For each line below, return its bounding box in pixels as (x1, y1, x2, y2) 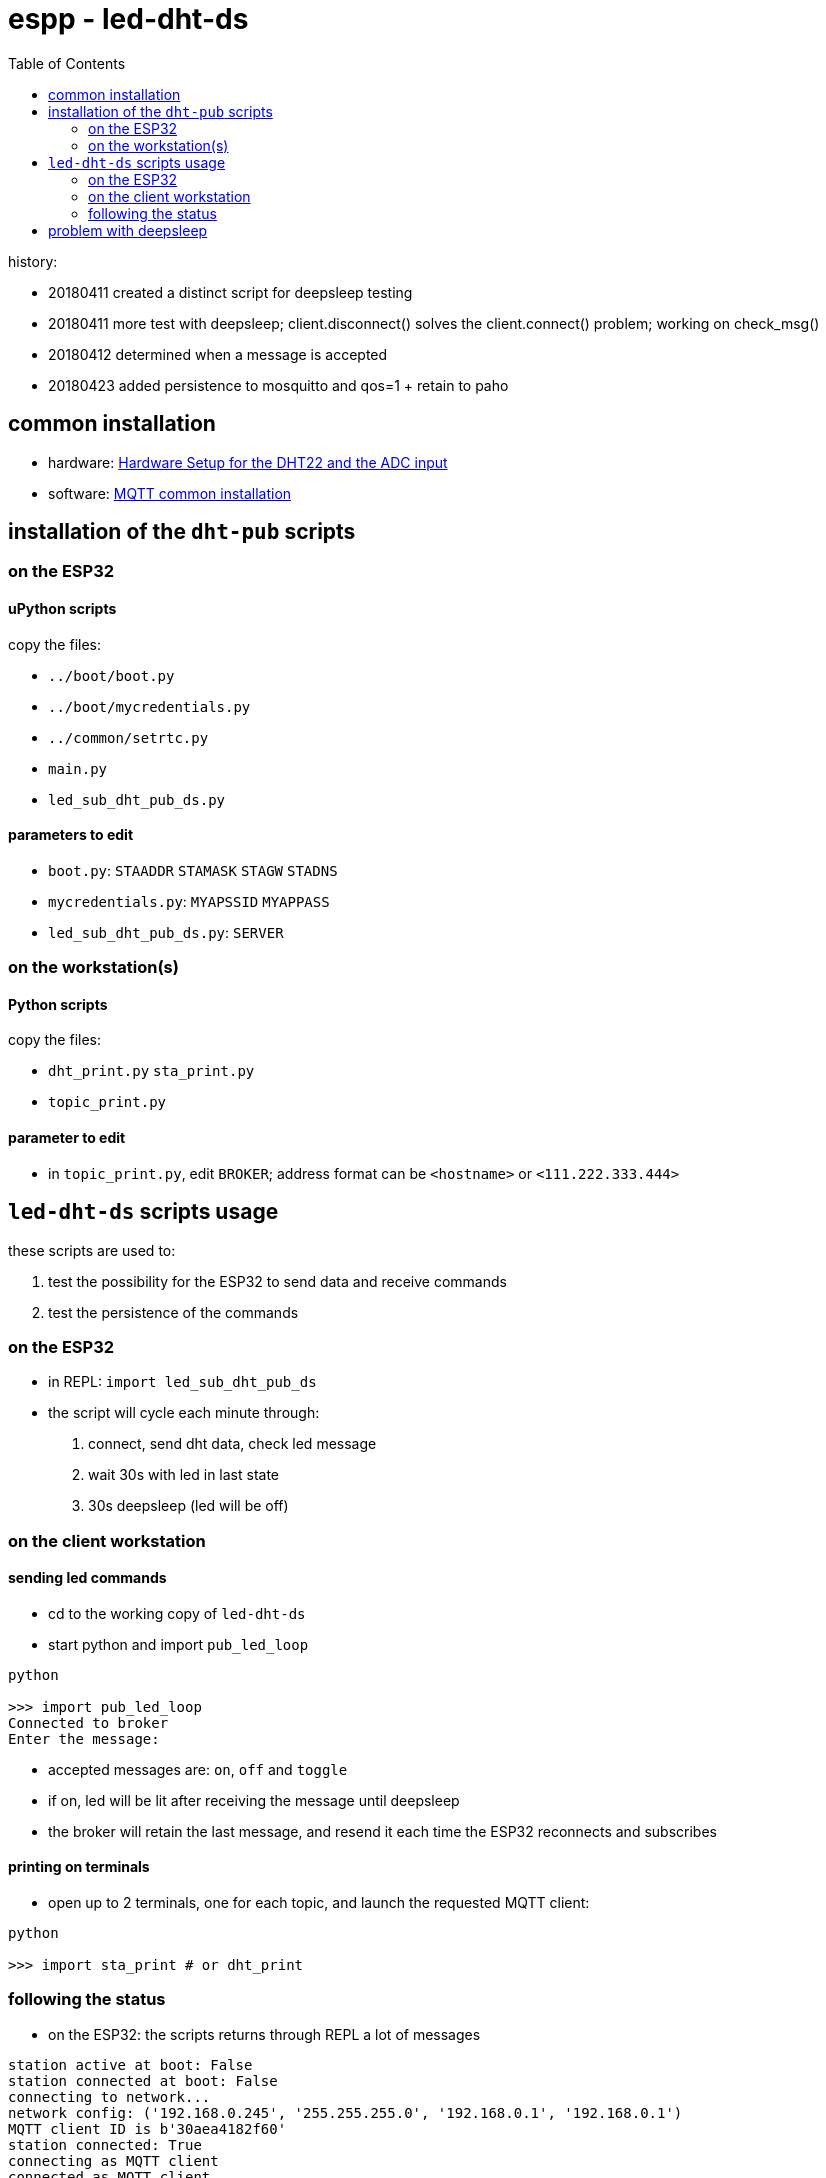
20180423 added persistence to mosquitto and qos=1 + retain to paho (48, 376, 509, 394)
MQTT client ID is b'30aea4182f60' (8, 2120, 287, 2137)
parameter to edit (8, 1129, 126, 1147)
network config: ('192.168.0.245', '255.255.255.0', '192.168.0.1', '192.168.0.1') (8, 2104, 683, 2121)
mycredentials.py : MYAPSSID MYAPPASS (48, 892, 330, 910)
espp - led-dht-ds (8, 2, 249, 36)
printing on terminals (8, 1858, 150, 1876)
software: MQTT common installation (48, 484, 292, 502)
